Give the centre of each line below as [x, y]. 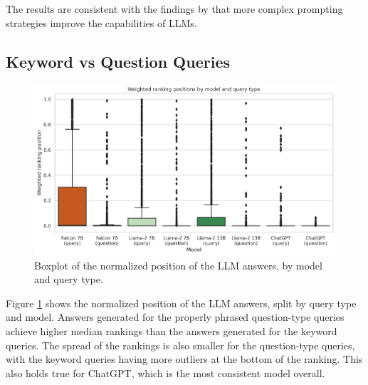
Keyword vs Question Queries [118, 61]
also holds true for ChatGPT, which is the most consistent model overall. [165, 373]
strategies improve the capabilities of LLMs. [101, 22]
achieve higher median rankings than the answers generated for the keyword [172, 330]
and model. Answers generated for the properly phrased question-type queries [175, 317]
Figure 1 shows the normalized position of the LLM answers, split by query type [181, 303]
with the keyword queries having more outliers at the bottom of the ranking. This [184, 359]
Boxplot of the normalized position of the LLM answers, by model [178, 265]
